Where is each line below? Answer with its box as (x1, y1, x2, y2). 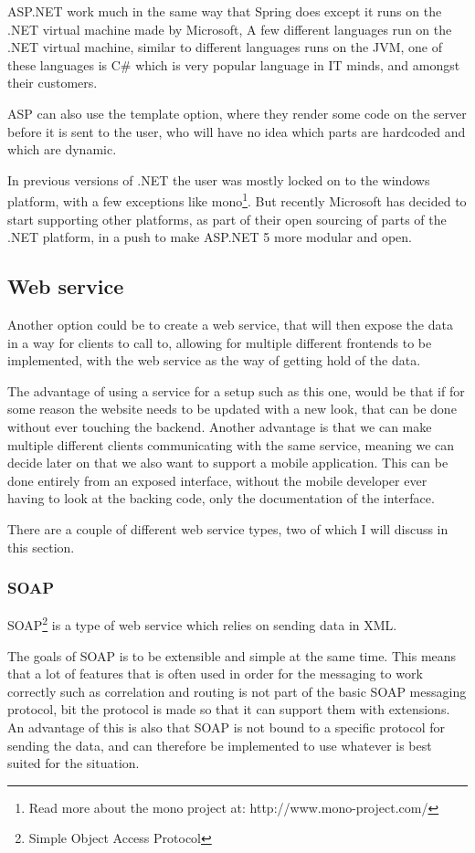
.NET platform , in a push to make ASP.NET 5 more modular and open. (7, 227, 413, 247)
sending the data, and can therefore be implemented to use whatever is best (7, 735, 432, 754)
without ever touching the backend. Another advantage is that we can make (7, 416, 432, 436)
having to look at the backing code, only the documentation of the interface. (7, 489, 435, 508)
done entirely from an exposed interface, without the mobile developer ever (7, 470, 427, 490)
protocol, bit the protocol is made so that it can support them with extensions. (7, 700, 450, 719)
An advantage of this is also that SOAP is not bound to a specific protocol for (7, 717, 446, 736)
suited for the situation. (7, 753, 140, 773)
